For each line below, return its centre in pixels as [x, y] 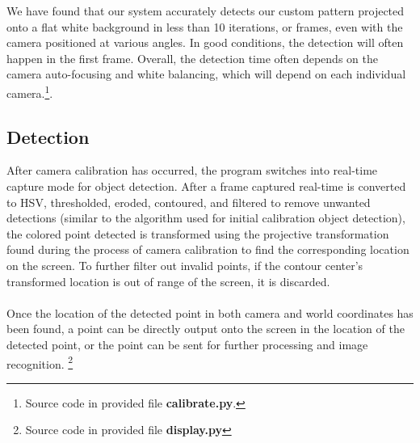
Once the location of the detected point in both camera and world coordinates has [210, 312]
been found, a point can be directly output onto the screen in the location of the [206, 329]
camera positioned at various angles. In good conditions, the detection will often [205, 42]
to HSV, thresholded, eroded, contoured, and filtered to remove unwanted [189, 202]
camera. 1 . [30, 91]
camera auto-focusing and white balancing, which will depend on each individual [206, 74]
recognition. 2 [40, 362]
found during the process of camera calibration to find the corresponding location [208, 249]
